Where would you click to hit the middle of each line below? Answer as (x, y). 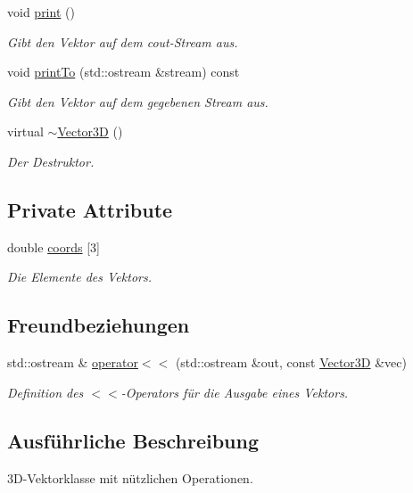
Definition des (45, 392)
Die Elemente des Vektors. (79, 277)
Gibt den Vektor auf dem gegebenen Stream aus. (138, 101)
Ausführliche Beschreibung (133, 440)
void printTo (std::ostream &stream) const (124, 72)
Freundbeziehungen (99, 325)
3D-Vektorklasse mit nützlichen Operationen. (130, 477)
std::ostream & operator (73, 362)
